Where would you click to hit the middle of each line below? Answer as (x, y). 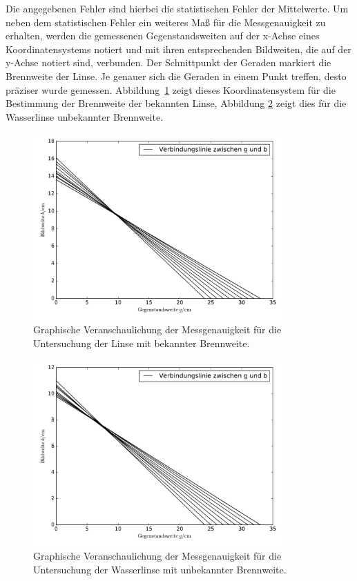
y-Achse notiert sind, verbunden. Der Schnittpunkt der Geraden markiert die (168, 62)
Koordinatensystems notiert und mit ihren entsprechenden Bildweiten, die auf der (178, 49)
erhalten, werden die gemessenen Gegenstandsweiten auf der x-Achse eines (163, 36)
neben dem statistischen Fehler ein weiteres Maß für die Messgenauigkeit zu (166, 22)
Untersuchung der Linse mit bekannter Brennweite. (142, 343)
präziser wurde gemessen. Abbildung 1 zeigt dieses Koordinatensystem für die (171, 89)
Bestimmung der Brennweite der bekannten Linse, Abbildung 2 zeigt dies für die (176, 103)
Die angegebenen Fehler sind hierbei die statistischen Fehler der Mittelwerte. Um (177, 8)
